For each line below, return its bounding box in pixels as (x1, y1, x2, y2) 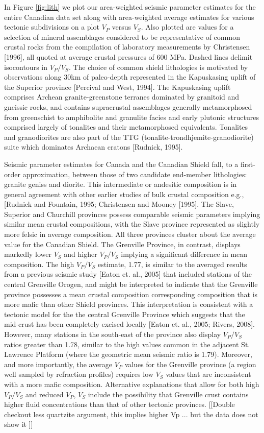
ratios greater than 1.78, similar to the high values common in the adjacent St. (4, 339, 250, 349)
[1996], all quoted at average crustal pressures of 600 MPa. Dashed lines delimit (4, 51, 253, 62)
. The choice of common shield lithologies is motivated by (68, 61, 248, 72)
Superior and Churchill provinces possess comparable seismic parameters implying (4, 208, 260, 219)
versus (112, 21, 131, 32)
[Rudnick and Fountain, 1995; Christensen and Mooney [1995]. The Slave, (4, 199, 234, 209)
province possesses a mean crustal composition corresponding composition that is (4, 288, 258, 299)
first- (240, 158, 255, 169)
